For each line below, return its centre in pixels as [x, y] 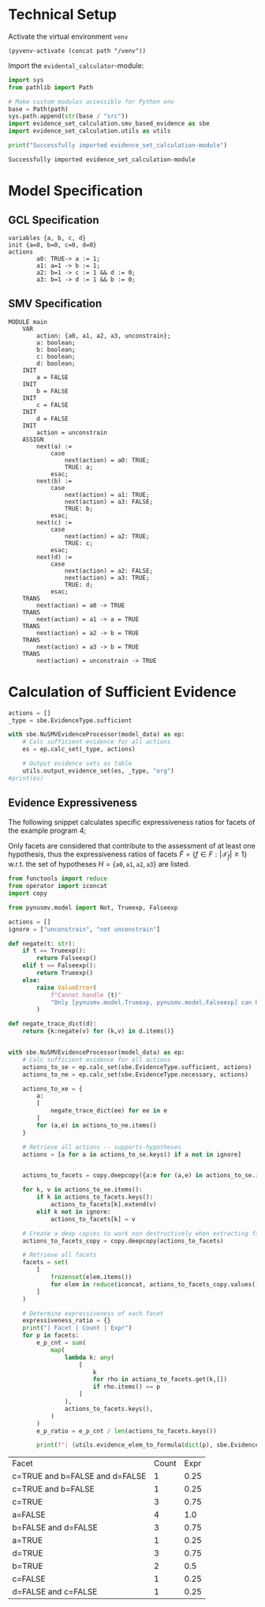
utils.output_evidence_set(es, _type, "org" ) [99, 771]
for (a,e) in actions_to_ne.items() [97, 1125]
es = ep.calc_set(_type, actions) [79, 749]
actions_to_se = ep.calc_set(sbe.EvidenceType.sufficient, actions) [137, 1067]
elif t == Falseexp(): [60, 965]
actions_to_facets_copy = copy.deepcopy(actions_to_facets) [123, 1241]
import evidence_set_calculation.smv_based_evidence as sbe [109, 124]
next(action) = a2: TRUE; [107, 536]
